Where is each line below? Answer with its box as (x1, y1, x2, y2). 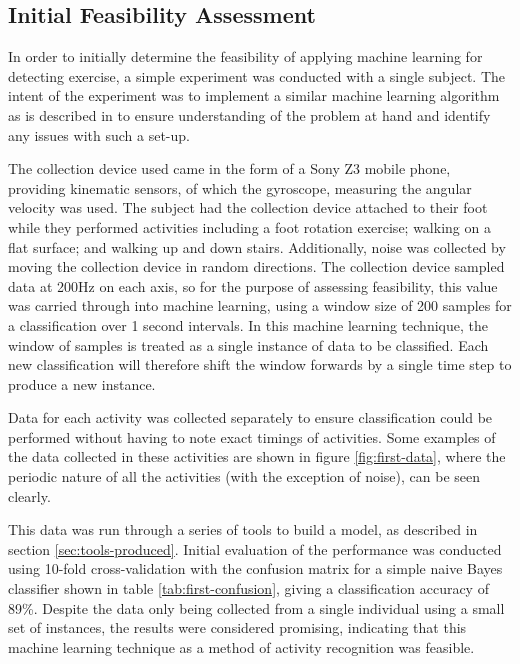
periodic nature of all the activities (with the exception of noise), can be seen (8, 466, 481, 487)
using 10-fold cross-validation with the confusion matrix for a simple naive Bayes (8, 558, 503, 579)
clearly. (8, 485, 51, 506)
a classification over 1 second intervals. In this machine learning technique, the (8, 314, 488, 335)
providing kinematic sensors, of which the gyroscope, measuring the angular (8, 177, 472, 198)
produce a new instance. (8, 373, 156, 394)
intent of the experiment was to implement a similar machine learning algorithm (8, 85, 500, 106)
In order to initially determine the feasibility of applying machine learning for (8, 46, 483, 67)
